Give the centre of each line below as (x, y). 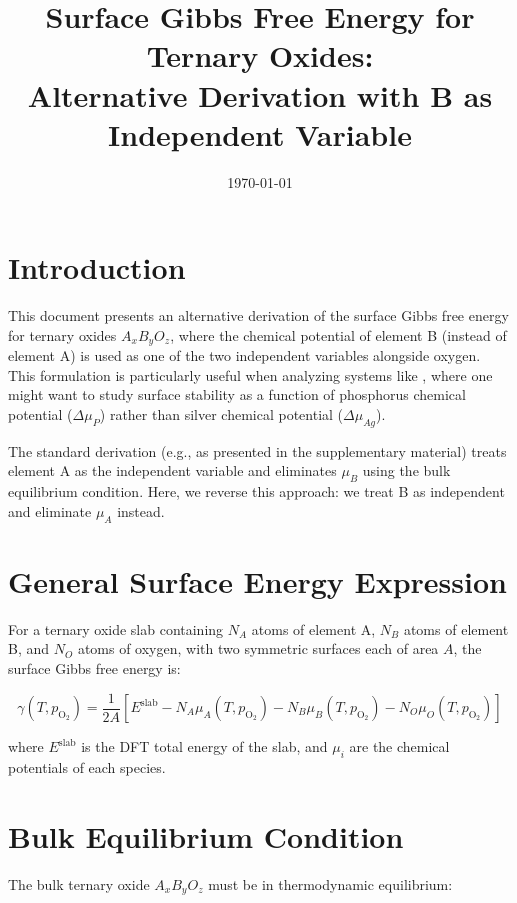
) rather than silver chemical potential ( (221, 414)
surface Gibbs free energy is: (94, 667)
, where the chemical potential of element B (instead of (338, 334)
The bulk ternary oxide (79, 883)
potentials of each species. (87, 766)
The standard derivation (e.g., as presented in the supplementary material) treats (257, 450)
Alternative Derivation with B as (260, 94)
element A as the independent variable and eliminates (172, 470)
